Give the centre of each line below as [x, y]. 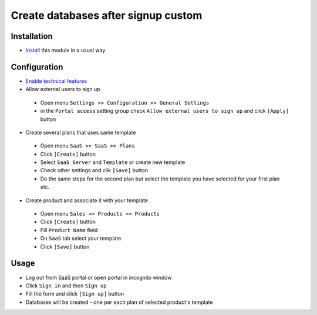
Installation [32, 36]
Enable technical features [56, 81]
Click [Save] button [65, 246]
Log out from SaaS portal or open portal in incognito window [99, 277]
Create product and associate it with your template [87, 200]
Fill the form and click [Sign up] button [75, 294]
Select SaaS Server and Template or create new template [113, 162]
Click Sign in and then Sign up [66, 286]
